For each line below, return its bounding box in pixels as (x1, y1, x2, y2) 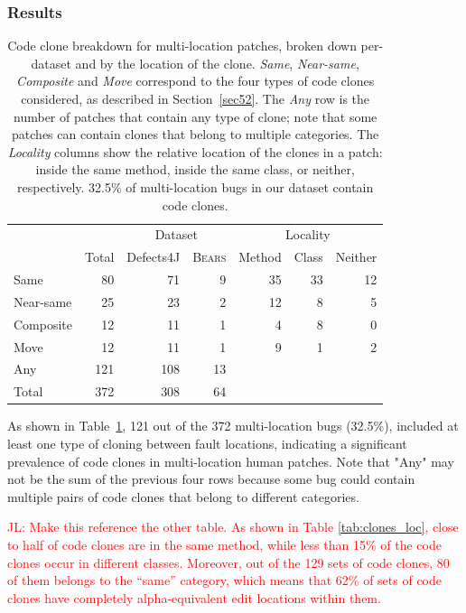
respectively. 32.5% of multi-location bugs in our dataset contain (17, 177, 374, 196)
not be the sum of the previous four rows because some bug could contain (7, 469, 415, 488)
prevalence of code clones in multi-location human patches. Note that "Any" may (7, 451, 454, 470)
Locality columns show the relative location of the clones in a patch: (7, 142, 383, 161)
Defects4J (126, 247, 181, 266)
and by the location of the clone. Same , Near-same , (75, 53, 359, 72)
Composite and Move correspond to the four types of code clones (16, 71, 375, 90)
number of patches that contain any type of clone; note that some (14, 107, 377, 125)
